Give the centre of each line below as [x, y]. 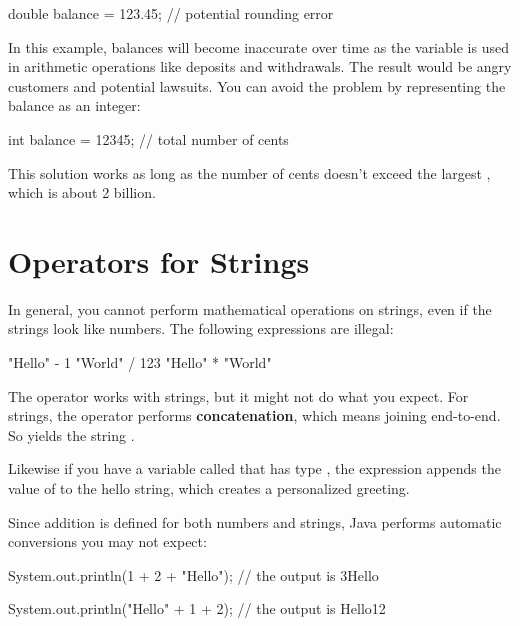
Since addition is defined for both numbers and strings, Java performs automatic [255, 521]
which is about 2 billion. [82, 192]
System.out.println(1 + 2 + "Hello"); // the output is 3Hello [193, 574]
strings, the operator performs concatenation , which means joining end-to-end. [254, 415]
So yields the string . [71, 434]
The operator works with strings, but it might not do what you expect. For [238, 395]
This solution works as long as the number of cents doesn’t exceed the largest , [249, 172]
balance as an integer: [74, 105]
